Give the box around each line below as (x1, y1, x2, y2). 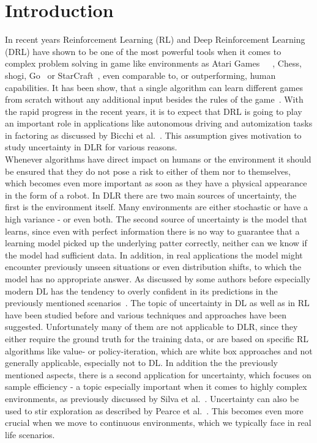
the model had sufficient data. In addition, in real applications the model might (5, 248, 303, 261)
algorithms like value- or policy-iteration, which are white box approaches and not (5, 344, 313, 357)
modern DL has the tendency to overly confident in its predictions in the (5, 284, 278, 297)
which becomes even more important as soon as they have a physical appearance (5, 177, 307, 189)
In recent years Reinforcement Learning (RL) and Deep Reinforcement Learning (5, 33, 305, 46)
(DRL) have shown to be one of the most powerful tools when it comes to (5, 45, 282, 57)
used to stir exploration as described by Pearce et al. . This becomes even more (5, 404, 304, 417)
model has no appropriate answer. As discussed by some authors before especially (5, 273, 311, 285)
